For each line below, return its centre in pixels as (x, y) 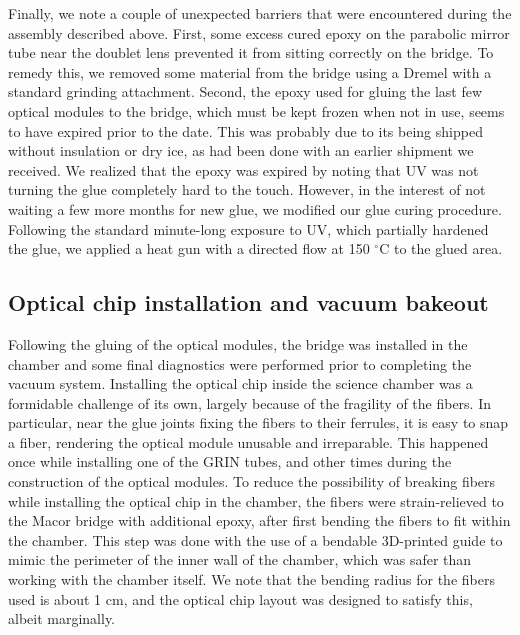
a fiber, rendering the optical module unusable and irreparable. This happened (248, 441)
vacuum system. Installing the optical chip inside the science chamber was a (240, 383)
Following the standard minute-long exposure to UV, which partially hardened (248, 228)
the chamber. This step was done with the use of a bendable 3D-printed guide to (255, 539)
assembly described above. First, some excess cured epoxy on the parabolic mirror (259, 32)
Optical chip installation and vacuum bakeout (248, 302)
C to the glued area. (441, 248)
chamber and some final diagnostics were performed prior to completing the (240, 363)
